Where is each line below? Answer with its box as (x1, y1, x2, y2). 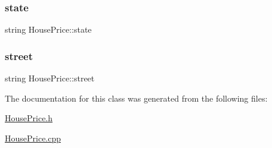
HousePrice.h (5, 112, 53, 124)
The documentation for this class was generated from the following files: (5, 92, 268, 104)
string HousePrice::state (5, 23, 92, 36)
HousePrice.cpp (5, 131, 61, 144)
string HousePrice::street (5, 72, 95, 84)
